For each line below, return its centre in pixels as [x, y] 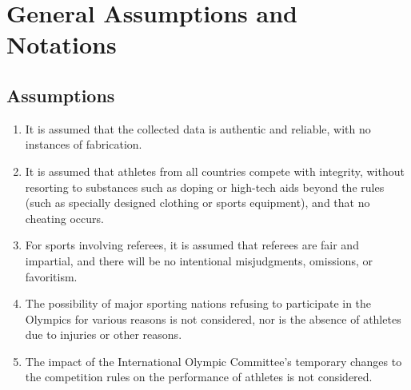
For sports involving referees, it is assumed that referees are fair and [192, 245]
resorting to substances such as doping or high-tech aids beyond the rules [205, 187]
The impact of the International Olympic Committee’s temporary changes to [213, 361]
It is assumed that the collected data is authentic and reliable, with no [198, 128]
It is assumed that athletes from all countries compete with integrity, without [215, 171]
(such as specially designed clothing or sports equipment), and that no [198, 203]
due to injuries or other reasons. [104, 334]
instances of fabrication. [84, 144]
